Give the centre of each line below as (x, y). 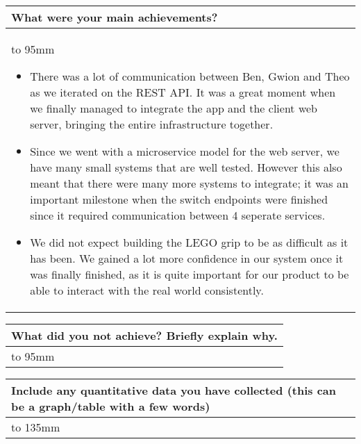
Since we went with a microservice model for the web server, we (185, 151)
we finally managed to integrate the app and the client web (174, 108)
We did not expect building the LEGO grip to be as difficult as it (189, 242)
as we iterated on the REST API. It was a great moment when (183, 92)
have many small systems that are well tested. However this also (186, 167)
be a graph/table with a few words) (111, 406)
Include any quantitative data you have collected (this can (174, 390)
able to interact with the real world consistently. (147, 290)
